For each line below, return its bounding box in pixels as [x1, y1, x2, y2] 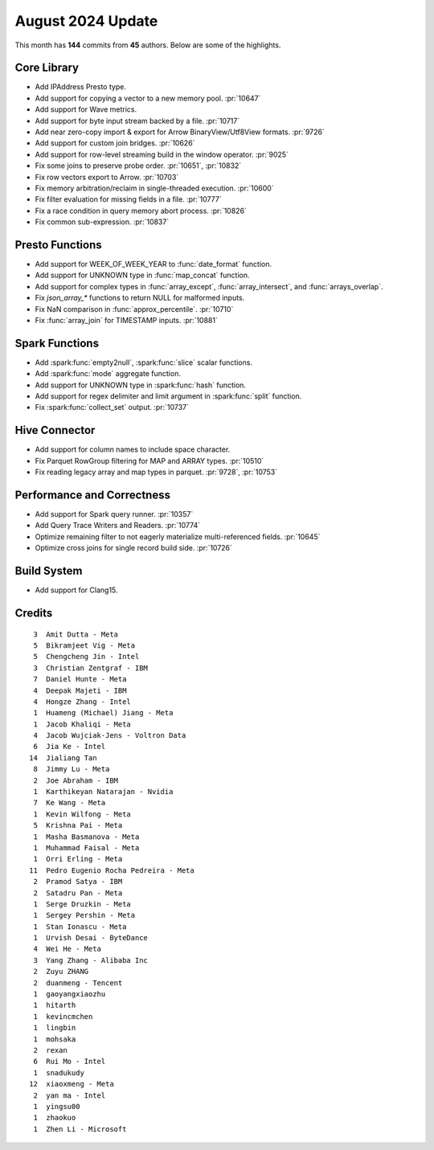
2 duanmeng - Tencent [33, 978, 123, 988]
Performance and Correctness [14, 488, 170, 501]
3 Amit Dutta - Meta [33, 629, 119, 639]
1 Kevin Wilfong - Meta [33, 809, 132, 819]
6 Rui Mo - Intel [33, 1057, 106, 1066]
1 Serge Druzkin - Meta [33, 899, 132, 908]
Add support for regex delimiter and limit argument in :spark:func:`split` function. [35, 391, 302, 401]
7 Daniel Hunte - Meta [33, 675, 127, 684]
